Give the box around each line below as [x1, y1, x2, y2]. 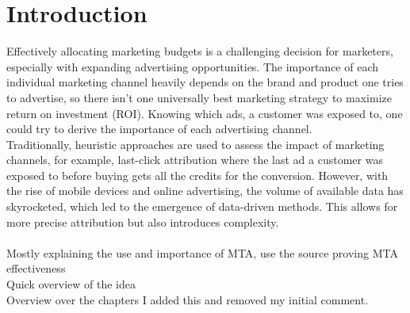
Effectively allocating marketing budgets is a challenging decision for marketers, [6, 43, 393, 59]
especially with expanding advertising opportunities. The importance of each [6, 58, 378, 74]
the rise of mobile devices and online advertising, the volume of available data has [6, 182, 404, 199]
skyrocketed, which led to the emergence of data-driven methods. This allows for [6, 198, 398, 215]
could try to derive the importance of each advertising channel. [6, 120, 312, 137]
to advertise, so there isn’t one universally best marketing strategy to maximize [6, 89, 392, 105]
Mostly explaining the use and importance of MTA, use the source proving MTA [6, 244, 398, 261]
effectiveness [6, 260, 66, 277]
